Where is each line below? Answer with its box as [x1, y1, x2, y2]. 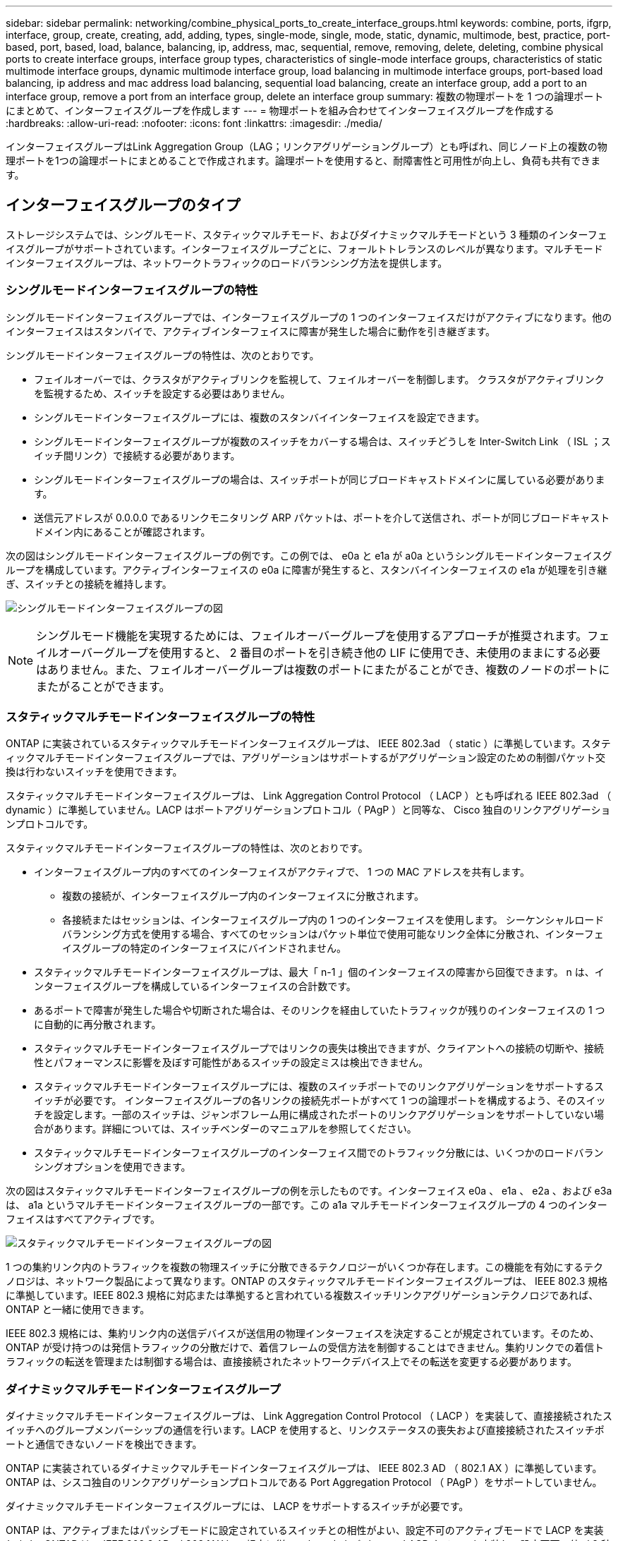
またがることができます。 [36, 679, 171, 694]
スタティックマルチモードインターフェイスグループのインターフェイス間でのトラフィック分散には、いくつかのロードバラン [34, 1147, 604, 1159]
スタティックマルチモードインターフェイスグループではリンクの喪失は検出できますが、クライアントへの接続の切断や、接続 [34, 1042, 604, 1055]
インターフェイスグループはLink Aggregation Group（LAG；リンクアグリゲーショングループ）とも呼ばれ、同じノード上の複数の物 [6, 140, 607, 152]
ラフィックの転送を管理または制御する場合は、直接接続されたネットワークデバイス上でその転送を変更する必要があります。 [6, 1355, 577, 1368]
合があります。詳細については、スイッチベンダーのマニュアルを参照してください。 [34, 1123, 417, 1135]
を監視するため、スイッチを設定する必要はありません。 [34, 387, 291, 399]
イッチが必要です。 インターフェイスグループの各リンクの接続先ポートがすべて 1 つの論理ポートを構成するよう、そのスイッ [34, 1094, 606, 1107]
